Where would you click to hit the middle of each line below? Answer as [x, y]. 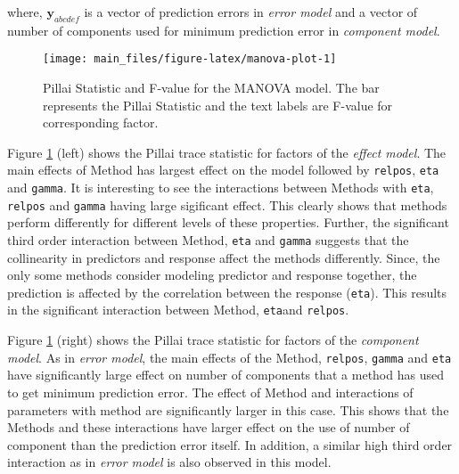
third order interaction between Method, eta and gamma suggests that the [208, 239]
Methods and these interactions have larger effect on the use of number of [209, 427]
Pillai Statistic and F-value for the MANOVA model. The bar [211, 88]
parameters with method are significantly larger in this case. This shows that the [228, 409]
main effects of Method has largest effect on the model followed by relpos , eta [223, 170]
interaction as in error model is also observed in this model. [169, 462]
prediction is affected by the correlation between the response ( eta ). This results [227, 292]
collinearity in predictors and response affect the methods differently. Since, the [224, 257]
